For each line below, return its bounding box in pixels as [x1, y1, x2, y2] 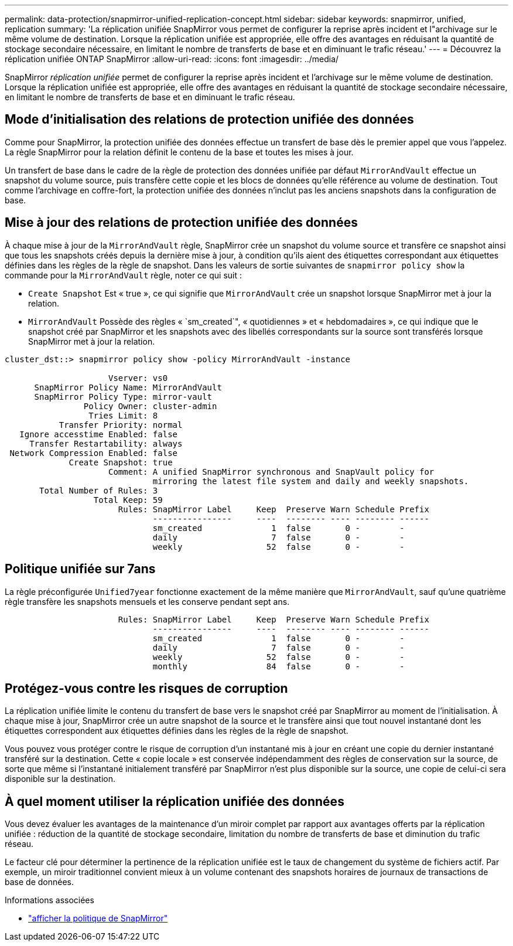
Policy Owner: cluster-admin [83, 401, 217, 411]
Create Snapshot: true [69, 457, 173, 467]
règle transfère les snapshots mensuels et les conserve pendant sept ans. [5, 596, 290, 607]
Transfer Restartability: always [29, 438, 183, 448]
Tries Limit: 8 [88, 410, 158, 420]
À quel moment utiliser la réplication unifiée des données [5, 794, 344, 809]
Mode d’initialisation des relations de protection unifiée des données [5, 112, 414, 127]
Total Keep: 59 [93, 495, 163, 505]
